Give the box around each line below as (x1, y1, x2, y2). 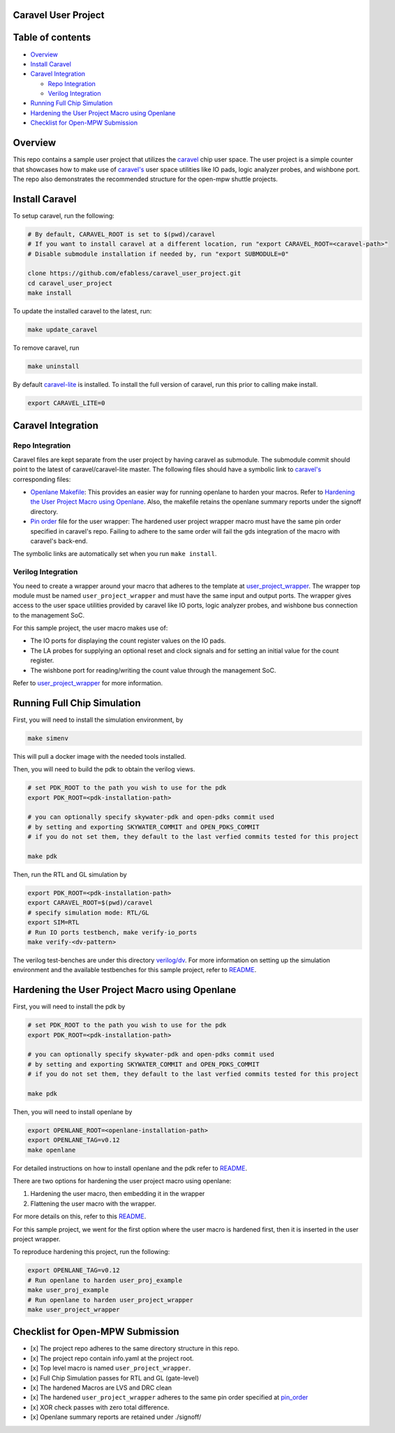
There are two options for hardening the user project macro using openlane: (13, 1177, 232, 1185)
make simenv (27, 734, 69, 742)
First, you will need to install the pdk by (13, 1002, 126, 1011)
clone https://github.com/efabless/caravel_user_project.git (27, 269, 241, 278)
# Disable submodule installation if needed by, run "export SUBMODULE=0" (27, 250, 290, 258)
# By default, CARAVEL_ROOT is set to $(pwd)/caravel (27, 230, 216, 238)
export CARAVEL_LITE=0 (27, 399, 105, 407)
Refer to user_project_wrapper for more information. (13, 679, 163, 687)
